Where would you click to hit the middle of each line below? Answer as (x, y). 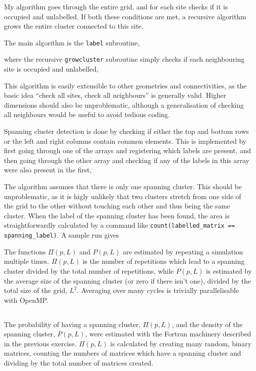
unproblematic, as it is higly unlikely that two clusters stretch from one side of (123, 196)
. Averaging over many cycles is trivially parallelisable (158, 290)
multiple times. (27, 261)
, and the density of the (207, 324)
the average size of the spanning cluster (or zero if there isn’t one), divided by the (128, 280)
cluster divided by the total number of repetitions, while (89, 270)
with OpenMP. (26, 300)
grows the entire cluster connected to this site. (74, 26)
